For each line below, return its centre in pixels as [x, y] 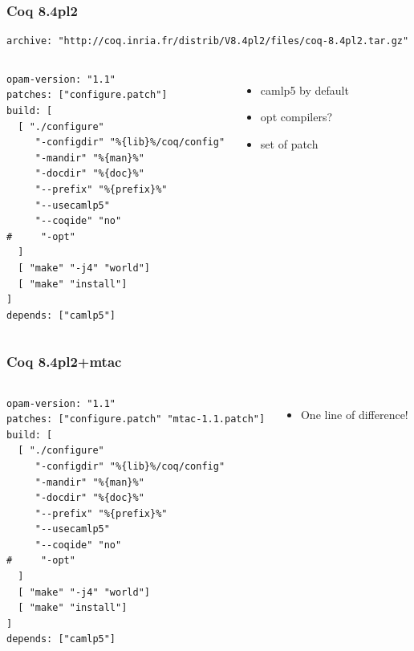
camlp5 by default [304, 90]
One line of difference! [354, 414]
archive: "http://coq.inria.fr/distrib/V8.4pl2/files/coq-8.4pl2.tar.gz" [208, 41]
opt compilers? [296, 117]
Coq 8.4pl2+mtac [64, 362]
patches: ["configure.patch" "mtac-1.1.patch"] [136, 419]
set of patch [289, 144]
